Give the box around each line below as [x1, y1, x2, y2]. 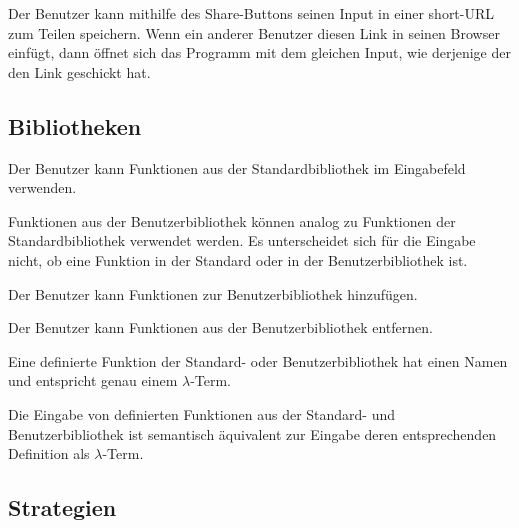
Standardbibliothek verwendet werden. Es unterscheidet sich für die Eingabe [8, 230, 476, 251]
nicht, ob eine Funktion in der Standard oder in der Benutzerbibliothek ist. [8, 249, 468, 270]
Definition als [8, 443, 90, 464]
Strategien [8, 492, 117, 523]
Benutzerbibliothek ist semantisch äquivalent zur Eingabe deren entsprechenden [8, 423, 497, 444]
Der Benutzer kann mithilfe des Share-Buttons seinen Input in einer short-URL [8, 3, 495, 23]
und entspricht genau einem [8, 370, 178, 391]
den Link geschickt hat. [8, 61, 151, 82]
